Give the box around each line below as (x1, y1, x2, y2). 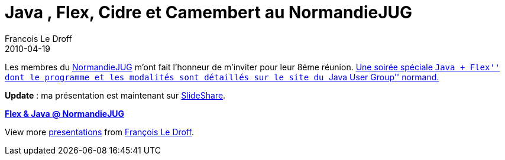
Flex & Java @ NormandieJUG (5, 108, 125, 119)
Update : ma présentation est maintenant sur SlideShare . (5, 90, 226, 100)
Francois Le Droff (5, 33, 72, 44)
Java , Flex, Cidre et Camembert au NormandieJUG (5, 2, 413, 22)
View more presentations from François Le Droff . (5, 126, 195, 137)
